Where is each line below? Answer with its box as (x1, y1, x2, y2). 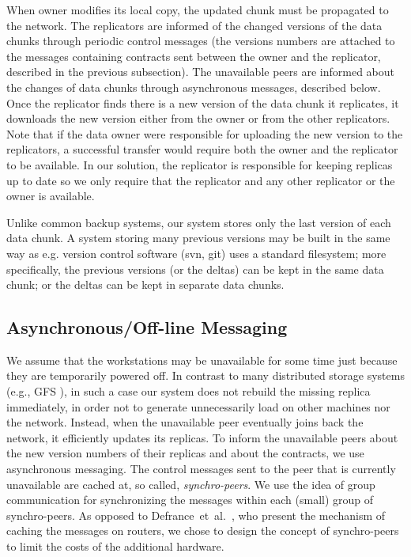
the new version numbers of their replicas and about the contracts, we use (6, 445, 364, 461)
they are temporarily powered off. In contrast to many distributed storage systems (6, 367, 405, 384)
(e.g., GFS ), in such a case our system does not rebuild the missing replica (6, 383, 371, 400)
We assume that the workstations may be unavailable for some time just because (6, 351, 398, 368)
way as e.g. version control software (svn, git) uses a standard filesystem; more (6, 244, 386, 261)
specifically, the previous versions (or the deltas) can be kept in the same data (6, 260, 384, 277)
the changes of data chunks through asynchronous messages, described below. (6, 78, 381, 95)
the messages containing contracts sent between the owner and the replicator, (6, 47, 381, 64)
